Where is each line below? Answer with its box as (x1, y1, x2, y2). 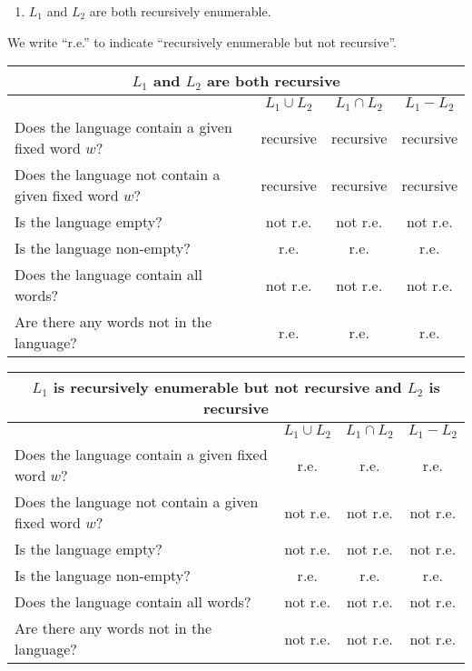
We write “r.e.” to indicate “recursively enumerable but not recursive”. (7, 32, 397, 51)
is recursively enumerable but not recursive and (53, 376, 402, 398)
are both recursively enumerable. (89, 2, 271, 20)
